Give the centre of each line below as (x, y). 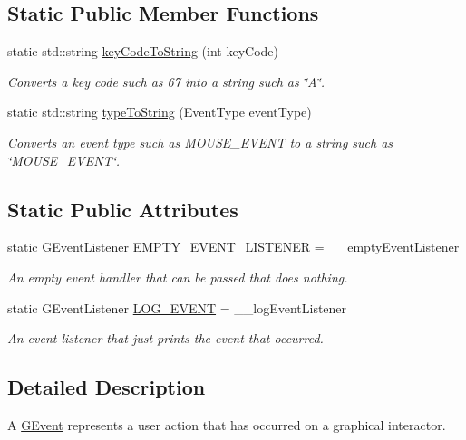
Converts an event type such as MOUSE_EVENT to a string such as (200, 142)
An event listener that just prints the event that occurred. (165, 338)
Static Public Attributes (123, 209)
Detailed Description (107, 387)
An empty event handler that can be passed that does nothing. (178, 277)
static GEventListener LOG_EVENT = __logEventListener (177, 307)
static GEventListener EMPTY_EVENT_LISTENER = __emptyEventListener (233, 247)
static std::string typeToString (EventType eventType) (160, 112)
